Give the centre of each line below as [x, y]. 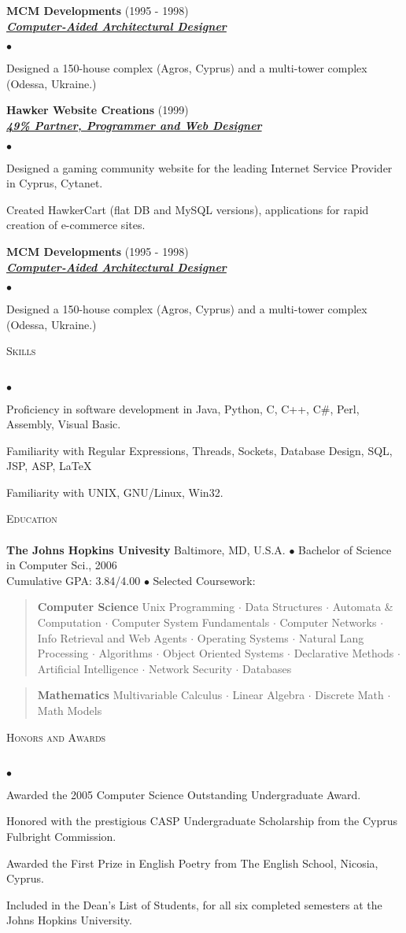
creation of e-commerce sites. [76, 225]
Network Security [190, 668]
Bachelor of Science [345, 549]
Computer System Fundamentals [190, 622]
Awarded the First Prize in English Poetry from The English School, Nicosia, [192, 863]
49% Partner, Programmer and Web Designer [134, 125]
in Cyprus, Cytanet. [55, 183]
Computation [69, 622]
